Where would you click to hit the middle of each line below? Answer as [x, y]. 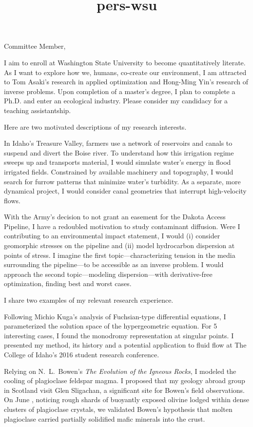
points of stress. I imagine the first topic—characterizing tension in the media [120, 255]
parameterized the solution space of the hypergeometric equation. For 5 [111, 326]
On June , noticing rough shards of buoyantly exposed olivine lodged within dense [127, 399]
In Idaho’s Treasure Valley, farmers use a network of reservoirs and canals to [118, 143]
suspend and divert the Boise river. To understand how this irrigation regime [119, 152]
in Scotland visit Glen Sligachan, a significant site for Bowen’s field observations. [124, 390]
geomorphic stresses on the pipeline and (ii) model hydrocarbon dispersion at [119, 245]
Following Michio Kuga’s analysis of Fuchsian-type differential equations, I [115, 316]
